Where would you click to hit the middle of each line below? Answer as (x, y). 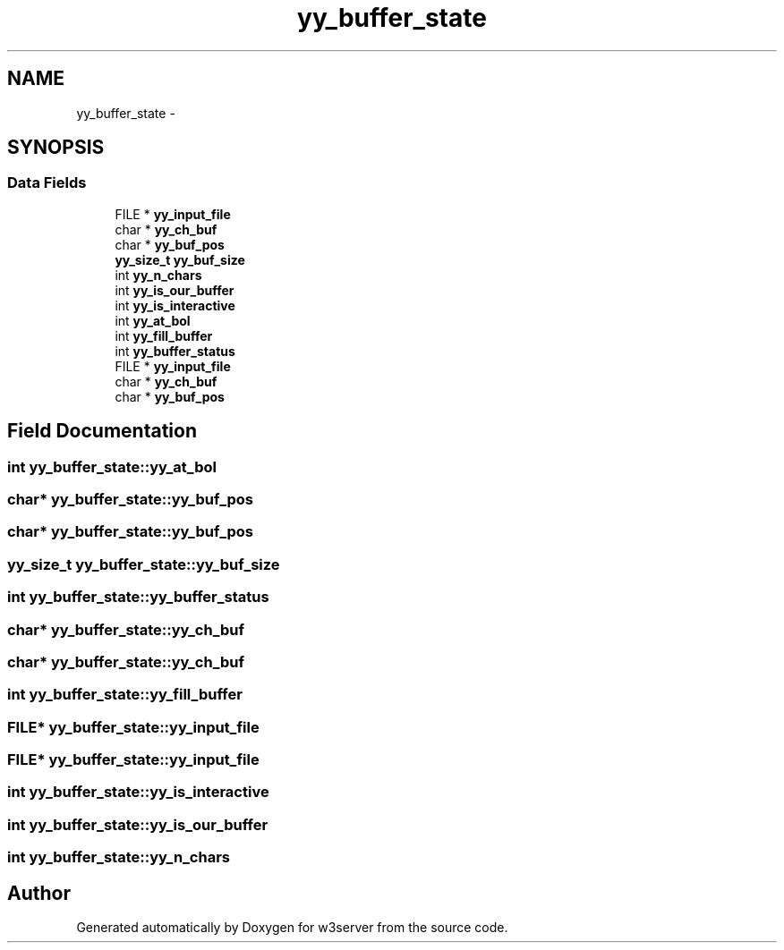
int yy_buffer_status (175, 351)
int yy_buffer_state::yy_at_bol (112, 467)
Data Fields (47, 183)
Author (39, 893)
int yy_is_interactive (175, 305)
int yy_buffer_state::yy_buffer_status (138, 597)
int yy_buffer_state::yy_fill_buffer (125, 695)
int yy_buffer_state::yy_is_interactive (138, 792)
